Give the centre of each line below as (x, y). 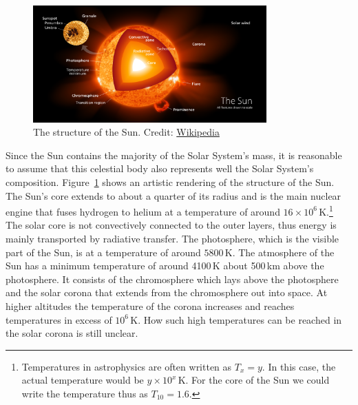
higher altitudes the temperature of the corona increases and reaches (150, 305)
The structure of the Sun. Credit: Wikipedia (126, 132)
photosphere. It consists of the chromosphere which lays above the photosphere (172, 279)
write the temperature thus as (85, 393)
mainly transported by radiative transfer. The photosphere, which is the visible (172, 238)
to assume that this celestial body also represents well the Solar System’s (160, 168)
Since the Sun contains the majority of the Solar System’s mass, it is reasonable (174, 155)
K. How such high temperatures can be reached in (236, 319)
